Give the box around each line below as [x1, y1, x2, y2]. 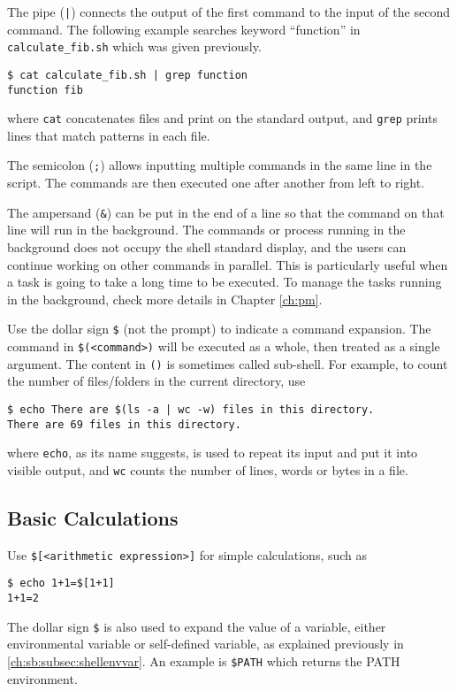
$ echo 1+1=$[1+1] [7, 577, 115, 590]
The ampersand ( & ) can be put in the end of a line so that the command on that [7, 203, 445, 221]
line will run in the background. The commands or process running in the [7, 220, 406, 239]
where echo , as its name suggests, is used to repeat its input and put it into [7, 443, 418, 462]
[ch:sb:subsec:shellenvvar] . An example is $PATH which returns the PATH [7, 651, 400, 670]
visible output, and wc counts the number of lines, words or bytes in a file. [7, 460, 408, 479]
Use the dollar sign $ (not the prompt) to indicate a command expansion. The [7, 319, 431, 338]
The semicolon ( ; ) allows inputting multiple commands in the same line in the [7, 156, 432, 174]
